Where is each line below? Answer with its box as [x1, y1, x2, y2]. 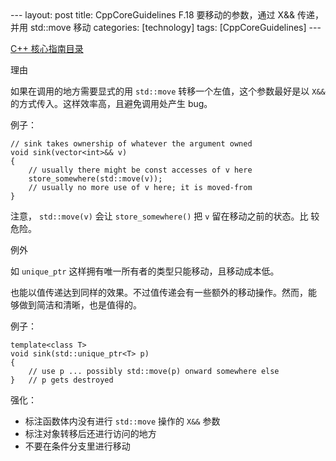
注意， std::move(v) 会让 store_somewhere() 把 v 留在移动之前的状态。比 [10, 210, 309, 222]
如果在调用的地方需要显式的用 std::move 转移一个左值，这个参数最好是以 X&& [10, 85, 326, 97]
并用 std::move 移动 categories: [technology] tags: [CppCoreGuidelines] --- [10, 22, 322, 33]
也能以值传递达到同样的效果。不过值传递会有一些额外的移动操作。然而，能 [10, 287, 317, 298]
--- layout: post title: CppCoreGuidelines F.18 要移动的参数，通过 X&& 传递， [10, 9, 325, 21]
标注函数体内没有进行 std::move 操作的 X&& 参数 [24, 415, 221, 427]
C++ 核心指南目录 [10, 43, 84, 54]
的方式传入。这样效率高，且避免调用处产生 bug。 [10, 98, 213, 109]
